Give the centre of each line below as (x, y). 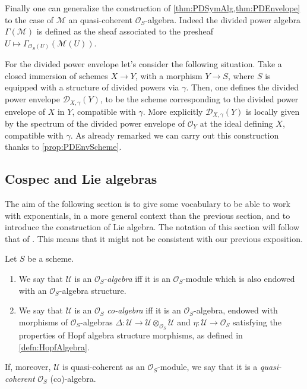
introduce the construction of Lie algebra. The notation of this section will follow (152, 227)
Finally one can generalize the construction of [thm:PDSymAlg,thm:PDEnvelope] (153, 8)
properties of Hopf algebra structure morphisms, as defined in (131, 335)
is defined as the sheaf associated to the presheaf (125, 31)
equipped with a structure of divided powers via (92, 87)
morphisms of (43, 321)
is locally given (273, 111)
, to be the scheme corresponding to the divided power (199, 99)
